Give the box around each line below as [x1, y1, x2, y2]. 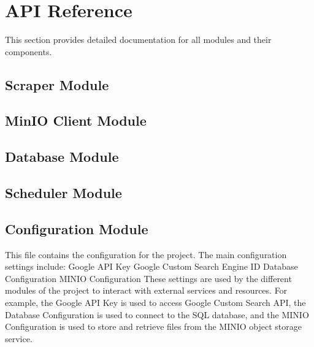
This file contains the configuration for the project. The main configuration [5, 248, 287, 261]
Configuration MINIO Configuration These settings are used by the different [5, 272, 292, 284]
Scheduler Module [5, 183, 122, 202]
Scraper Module [5, 75, 109, 94]
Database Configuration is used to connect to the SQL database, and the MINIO [5, 308, 309, 321]
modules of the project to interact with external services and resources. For [5, 284, 288, 297]
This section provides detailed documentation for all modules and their [5, 33, 272, 46]
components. [5, 45, 52, 58]
